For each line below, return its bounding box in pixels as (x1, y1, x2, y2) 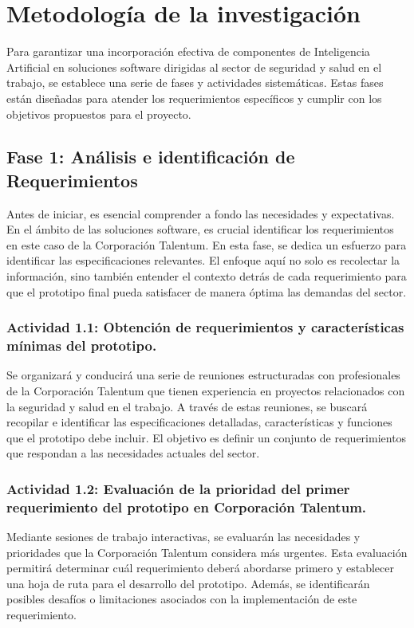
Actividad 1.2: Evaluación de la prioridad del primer (6, 478, 350, 498)
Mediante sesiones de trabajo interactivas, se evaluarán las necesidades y (6, 528, 361, 545)
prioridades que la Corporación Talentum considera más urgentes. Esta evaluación (6, 544, 408, 560)
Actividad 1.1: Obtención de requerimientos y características (6, 317, 404, 337)
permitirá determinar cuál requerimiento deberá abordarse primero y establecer (6, 559, 394, 576)
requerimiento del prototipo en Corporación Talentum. (6, 497, 367, 516)
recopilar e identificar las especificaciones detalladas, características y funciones (6, 414, 392, 430)
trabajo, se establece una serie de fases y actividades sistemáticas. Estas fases (6, 74, 384, 91)
